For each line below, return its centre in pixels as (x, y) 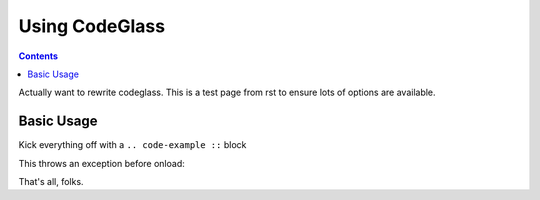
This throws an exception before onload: (101, 163)
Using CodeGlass (91, 26)
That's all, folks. (51, 182)
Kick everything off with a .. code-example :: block (132, 145)
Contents (38, 56)
